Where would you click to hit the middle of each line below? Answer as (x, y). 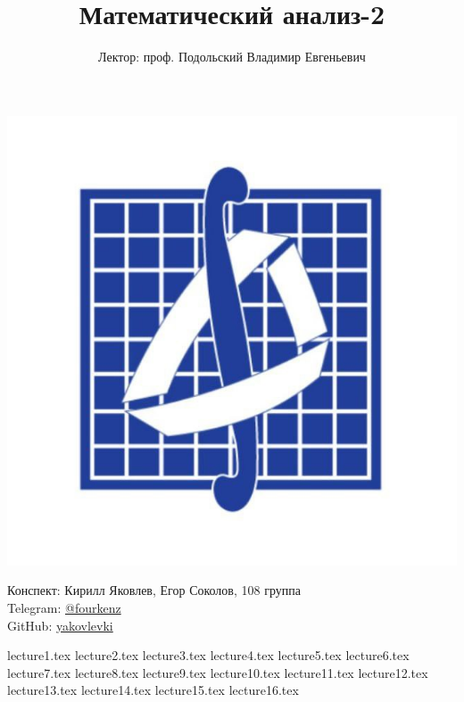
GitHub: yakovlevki (60, 625)
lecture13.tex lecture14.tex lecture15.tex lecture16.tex (153, 690)
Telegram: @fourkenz (64, 607)
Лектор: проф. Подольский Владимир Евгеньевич (232, 57)
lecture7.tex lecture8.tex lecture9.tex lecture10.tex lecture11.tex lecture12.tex (218, 672)
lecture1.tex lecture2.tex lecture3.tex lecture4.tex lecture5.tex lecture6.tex (208, 655)
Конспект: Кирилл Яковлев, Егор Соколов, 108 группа (154, 590)
